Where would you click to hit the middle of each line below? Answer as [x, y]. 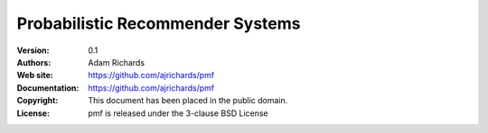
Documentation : [48, 88]
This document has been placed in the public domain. [188, 101]
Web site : [35, 75]
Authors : [34, 62]
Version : [33, 50]
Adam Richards [116, 62]
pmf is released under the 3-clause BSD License [178, 113]
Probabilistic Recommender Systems [159, 23]
